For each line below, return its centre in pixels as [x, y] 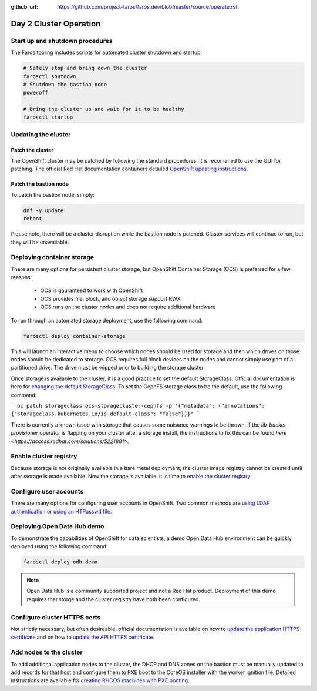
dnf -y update [43, 210]
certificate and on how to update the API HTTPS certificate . [83, 637]
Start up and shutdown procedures [62, 41]
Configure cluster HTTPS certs [56, 617]
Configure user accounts [47, 491]
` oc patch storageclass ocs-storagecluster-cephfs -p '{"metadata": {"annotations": [138, 406]
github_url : [24, 7]
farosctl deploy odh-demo [60, 562]
